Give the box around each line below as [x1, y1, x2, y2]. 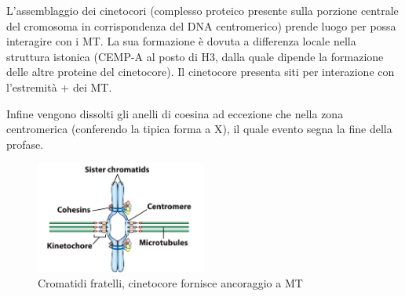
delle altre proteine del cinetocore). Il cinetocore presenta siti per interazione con [6, 63, 395, 80]
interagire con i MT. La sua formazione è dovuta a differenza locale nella [6, 33, 356, 49]
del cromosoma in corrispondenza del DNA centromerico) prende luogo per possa [6, 17, 396, 34]
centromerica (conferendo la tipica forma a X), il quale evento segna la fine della [6, 121, 392, 137]
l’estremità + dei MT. [6, 78, 112, 95]
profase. [6, 135, 44, 152]
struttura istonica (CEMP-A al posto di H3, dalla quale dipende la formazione [6, 48, 384, 64]
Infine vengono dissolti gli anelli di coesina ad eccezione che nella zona [6, 105, 344, 121]
